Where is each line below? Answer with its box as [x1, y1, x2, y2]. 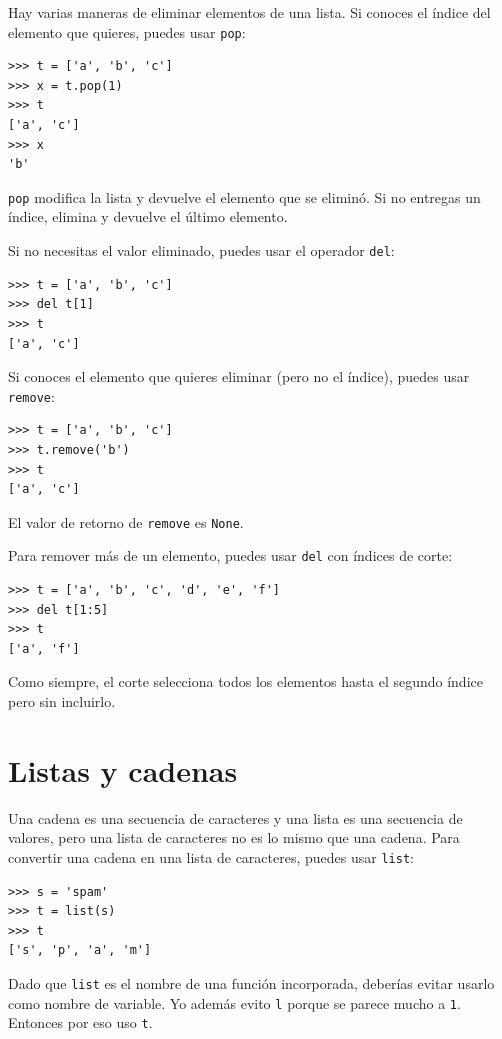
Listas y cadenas [8, 749, 238, 790]
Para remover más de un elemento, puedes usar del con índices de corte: [8, 545, 453, 566]
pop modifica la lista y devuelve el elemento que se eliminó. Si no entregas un [8, 186, 481, 207]
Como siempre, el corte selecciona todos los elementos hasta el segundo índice [8, 671, 483, 692]
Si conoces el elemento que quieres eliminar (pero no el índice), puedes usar [8, 366, 470, 387]
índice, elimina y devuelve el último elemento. [8, 206, 288, 227]
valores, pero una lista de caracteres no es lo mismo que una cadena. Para [8, 827, 460, 848]
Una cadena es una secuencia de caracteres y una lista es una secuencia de [8, 807, 463, 828]
